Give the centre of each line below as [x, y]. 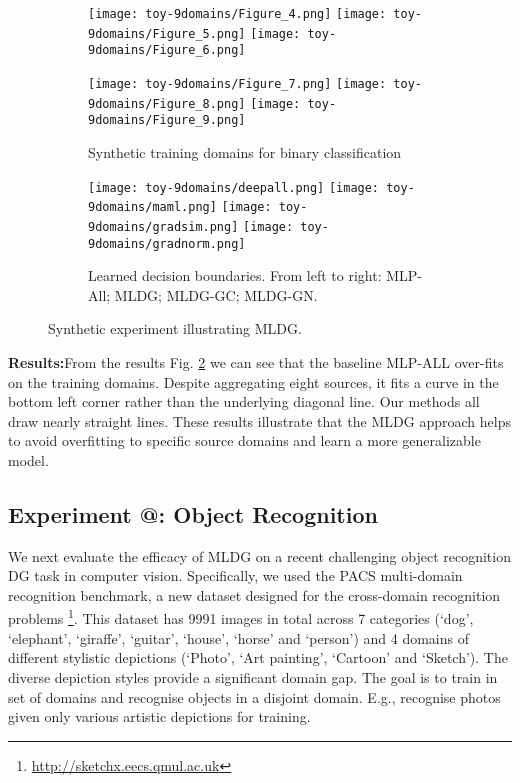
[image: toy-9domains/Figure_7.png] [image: [237, 83]
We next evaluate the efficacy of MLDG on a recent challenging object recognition [259, 555]
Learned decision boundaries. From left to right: [235, 275]
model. [28, 459]
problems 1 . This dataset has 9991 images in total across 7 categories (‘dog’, [241, 617]
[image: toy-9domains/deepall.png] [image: [234, 187]
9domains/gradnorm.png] [167, 243]
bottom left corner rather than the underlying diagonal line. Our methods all [244, 401]
